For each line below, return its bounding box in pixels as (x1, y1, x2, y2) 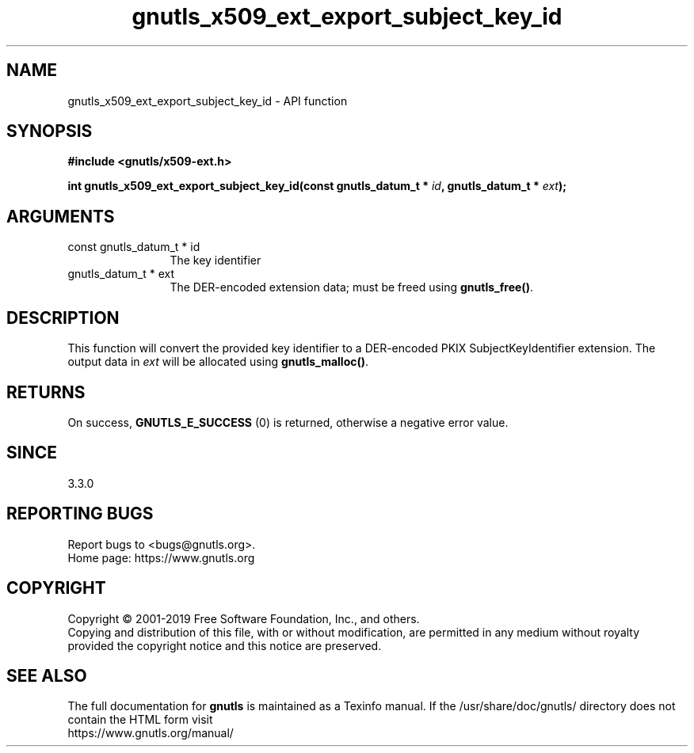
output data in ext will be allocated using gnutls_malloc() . (67, 355, 369, 369)
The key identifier (170, 253, 261, 268)
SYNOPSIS (6, 121, 93, 142)
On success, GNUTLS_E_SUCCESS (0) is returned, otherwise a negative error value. (67, 415, 509, 429)
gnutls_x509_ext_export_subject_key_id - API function (67, 93, 348, 108)
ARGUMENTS (6, 206, 115, 226)
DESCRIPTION (6, 307, 120, 328)
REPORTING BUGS (6, 504, 154, 524)
